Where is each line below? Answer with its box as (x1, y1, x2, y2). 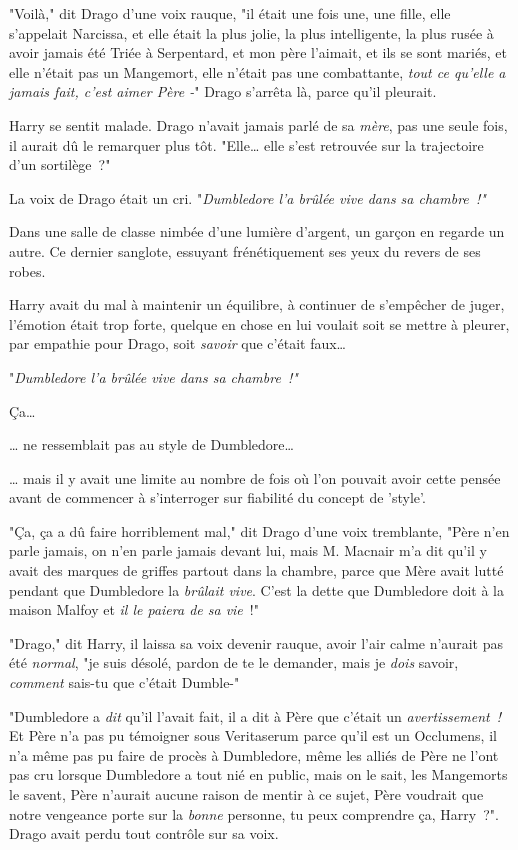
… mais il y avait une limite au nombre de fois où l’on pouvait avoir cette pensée (9, 467, 501, 488)
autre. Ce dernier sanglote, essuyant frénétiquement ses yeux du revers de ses (9, 240, 481, 261)
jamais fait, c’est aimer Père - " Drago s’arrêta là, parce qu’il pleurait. (9, 81, 437, 102)
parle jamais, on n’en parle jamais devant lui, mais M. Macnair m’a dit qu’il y (9, 540, 487, 561)
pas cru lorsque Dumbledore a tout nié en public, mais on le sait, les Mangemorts (9, 764, 508, 785)
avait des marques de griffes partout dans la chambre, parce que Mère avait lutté (9, 560, 504, 581)
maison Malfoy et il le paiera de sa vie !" (9, 599, 259, 620)
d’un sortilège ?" (9, 154, 111, 175)
